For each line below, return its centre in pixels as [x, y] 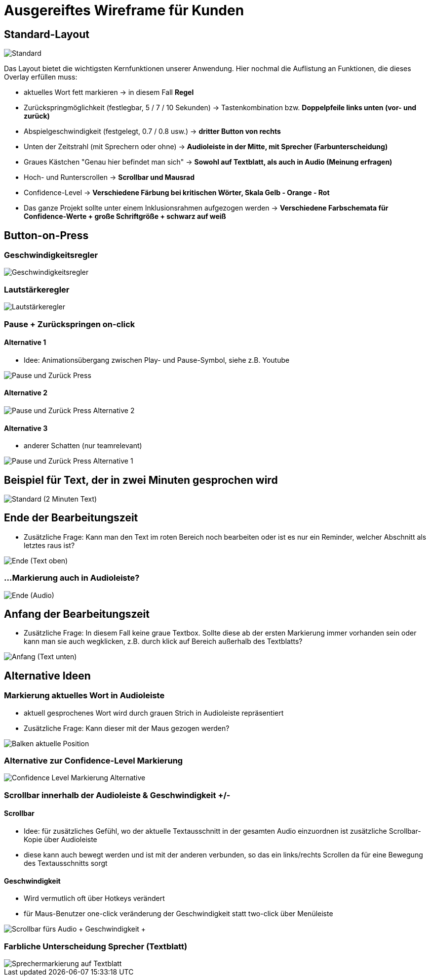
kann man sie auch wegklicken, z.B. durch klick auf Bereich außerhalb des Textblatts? [163, 641]
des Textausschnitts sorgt [66, 863]
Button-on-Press [46, 235]
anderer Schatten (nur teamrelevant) [83, 446]
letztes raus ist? [49, 545]
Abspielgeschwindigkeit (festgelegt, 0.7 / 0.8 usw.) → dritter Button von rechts [152, 131]
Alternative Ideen [47, 676]
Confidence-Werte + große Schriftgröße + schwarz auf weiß [125, 216]
